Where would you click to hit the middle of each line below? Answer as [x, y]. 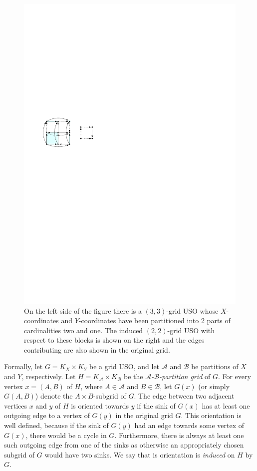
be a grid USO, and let [124, 366]
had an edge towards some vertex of [189, 425]
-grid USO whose [192, 310]
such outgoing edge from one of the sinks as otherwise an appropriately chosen [124, 445]
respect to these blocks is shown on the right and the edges [114, 340]
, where [92, 386]
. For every [234, 376]
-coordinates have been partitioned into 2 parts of [154, 320]
